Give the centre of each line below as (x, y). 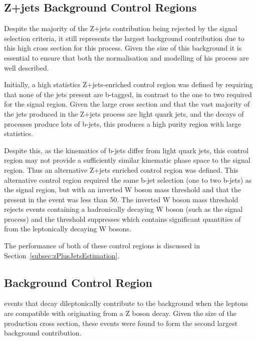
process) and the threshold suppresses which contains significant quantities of (122, 219)
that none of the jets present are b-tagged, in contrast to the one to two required (128, 94)
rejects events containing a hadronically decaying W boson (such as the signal (123, 209)
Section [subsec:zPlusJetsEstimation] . (62, 255)
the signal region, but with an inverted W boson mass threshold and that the (123, 190)
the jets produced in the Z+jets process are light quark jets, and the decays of (124, 113)
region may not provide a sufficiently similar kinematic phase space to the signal (127, 160)
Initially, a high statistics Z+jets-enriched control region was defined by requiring (128, 84)
